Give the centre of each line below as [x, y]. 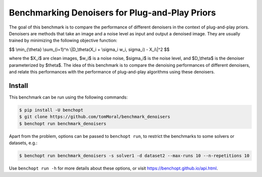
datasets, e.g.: [23, 143]
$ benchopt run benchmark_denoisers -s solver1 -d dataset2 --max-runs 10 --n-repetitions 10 [134, 155]
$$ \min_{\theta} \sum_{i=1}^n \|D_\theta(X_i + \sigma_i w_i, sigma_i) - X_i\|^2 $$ [89, 49]
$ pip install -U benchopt [51, 110]
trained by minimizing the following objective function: [63, 41]
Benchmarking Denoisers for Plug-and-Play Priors [112, 13]
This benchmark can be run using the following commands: [68, 97]
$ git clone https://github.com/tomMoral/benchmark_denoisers [95, 117]
